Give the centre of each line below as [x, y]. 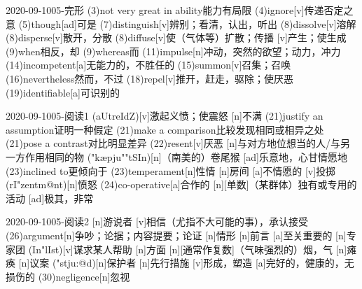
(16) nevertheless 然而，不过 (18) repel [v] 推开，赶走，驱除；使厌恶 [149, 78]
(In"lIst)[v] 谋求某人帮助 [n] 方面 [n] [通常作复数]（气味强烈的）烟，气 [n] [188, 249]
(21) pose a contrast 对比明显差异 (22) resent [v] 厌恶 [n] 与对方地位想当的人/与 [173, 143]
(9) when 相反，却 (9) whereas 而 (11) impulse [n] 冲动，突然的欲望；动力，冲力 [173, 51]
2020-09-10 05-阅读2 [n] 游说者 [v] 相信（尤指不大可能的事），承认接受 [157, 221]
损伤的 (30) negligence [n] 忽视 [68, 276]
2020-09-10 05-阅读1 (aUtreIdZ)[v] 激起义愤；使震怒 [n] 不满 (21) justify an [165, 116]
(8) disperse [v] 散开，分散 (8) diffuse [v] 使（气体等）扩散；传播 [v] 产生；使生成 [176, 37]
